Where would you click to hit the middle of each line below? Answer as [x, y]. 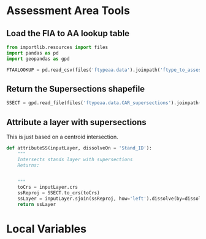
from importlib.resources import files [57, 47]
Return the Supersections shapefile [76, 89]
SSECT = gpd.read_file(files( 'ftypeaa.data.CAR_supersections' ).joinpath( [104, 103]
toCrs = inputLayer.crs [48, 188]
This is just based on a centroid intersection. [62, 137]
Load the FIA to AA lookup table [68, 33]
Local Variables [47, 229]
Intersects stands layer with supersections [75, 159]
